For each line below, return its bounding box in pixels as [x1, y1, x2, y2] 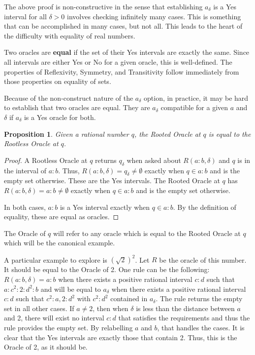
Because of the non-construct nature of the [4, 92, 133, 103]
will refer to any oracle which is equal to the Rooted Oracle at [53, 228, 241, 238]
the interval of [4, 165, 46, 175]
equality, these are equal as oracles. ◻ [4, 211, 119, 222]
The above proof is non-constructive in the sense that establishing [4, 1, 203, 11]
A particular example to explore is [4, 254, 107, 265]
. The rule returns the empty [156, 293, 243, 304]
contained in [110, 293, 148, 304]
